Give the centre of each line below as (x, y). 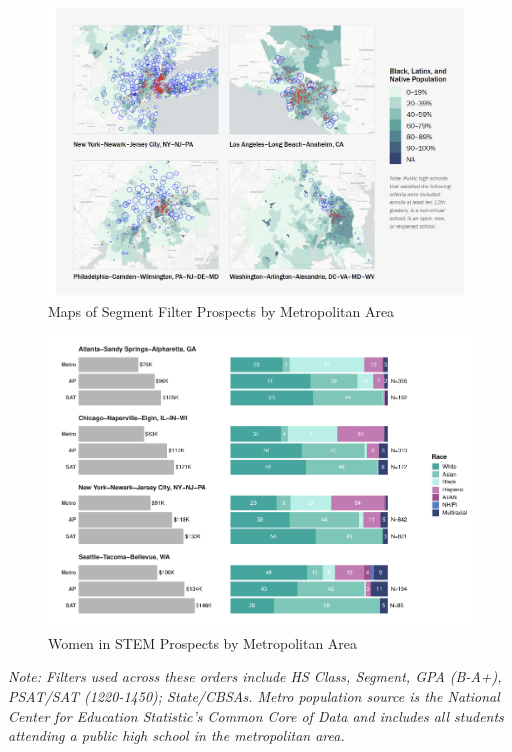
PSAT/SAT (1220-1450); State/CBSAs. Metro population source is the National (254, 695)
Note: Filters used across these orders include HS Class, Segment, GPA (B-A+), (255, 676)
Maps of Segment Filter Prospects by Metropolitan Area (221, 311)
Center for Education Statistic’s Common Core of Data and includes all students (256, 715)
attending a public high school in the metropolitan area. (176, 735)
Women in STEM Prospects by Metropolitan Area (203, 642)
